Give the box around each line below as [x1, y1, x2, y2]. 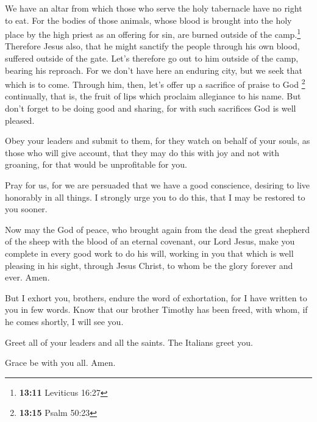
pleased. [5, 113, 35, 126]
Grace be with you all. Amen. [5, 356, 116, 369]
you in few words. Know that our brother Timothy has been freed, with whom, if [5, 303, 308, 316]
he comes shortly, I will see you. [5, 315, 124, 327]
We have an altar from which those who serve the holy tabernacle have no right [5, 2, 302, 14]
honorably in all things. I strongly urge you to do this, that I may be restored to [5, 190, 305, 203]
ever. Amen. [5, 271, 50, 284]
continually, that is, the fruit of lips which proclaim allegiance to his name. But [5, 90, 301, 102]
